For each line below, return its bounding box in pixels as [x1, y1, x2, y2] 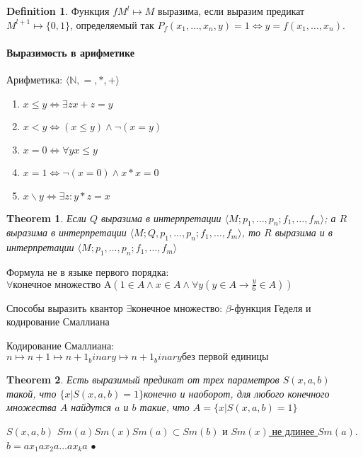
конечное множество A [13, 279, 112, 290]
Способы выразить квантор [6, 300, 123, 315]
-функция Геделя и [231, 300, 311, 315]
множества [6, 400, 57, 415]
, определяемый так [69, 17, 154, 32]
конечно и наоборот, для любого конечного [143, 386, 330, 400]
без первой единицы [181, 352, 269, 363]
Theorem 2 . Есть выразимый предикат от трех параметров [6, 372, 280, 387]
